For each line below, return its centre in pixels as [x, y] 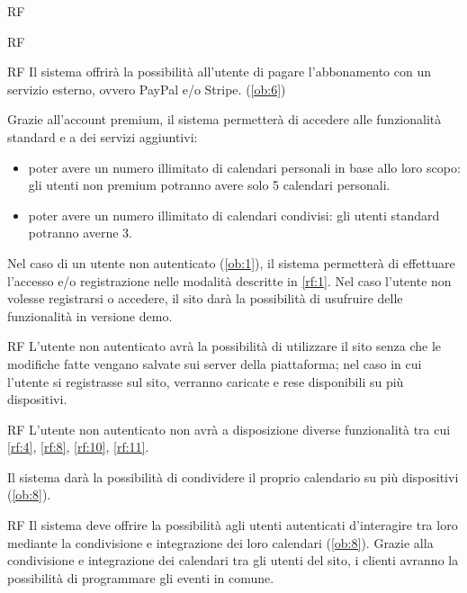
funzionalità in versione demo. [90, 315]
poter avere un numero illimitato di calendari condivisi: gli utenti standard [234, 215]
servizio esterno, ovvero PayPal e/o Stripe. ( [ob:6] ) [147, 89]
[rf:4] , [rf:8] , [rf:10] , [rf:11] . [78, 447]
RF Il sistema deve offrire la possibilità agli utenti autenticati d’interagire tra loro [233, 525]
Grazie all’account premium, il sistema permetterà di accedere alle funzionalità [225, 119]
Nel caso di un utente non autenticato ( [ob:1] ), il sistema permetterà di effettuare [231, 262]
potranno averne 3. [81, 233]
